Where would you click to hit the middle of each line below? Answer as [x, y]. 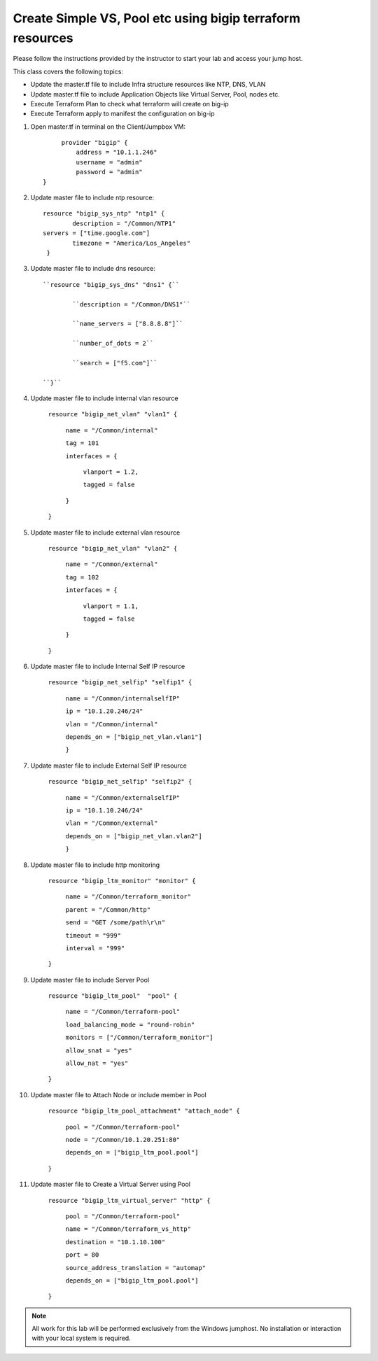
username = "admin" [109, 162]
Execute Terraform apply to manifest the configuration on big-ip [122, 114]
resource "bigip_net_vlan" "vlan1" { [113, 414]
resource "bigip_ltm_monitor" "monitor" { [122, 881]
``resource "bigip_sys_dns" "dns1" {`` [111, 284]
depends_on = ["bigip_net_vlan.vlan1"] [134, 737]
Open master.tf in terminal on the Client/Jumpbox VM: [108, 127]
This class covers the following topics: [68, 71]
